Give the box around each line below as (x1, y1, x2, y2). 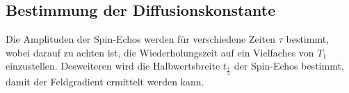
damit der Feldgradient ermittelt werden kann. (6, 74, 204, 88)
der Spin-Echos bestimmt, (234, 59, 344, 73)
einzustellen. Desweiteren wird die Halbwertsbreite (6, 59, 220, 73)
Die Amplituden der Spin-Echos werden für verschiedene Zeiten (6, 32, 276, 46)
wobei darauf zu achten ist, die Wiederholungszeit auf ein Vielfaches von (6, 45, 314, 59)
